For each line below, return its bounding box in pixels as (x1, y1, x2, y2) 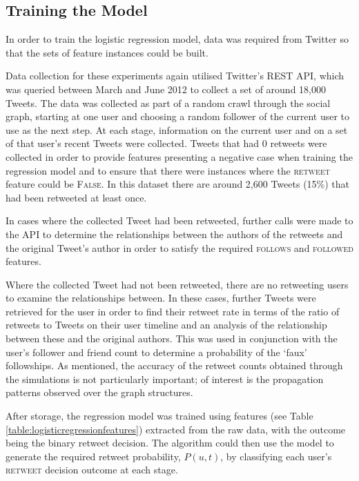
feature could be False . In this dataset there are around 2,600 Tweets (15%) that (6, 177, 350, 191)
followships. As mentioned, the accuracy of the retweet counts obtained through (6, 358, 343, 373)
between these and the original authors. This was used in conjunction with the (6, 331, 338, 346)
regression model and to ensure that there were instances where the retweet (6, 163, 330, 177)
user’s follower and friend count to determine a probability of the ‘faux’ (6, 344, 307, 359)
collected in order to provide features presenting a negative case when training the (6, 149, 353, 164)
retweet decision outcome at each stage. (6, 462, 178, 477)
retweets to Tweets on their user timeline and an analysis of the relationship (6, 317, 327, 332)
